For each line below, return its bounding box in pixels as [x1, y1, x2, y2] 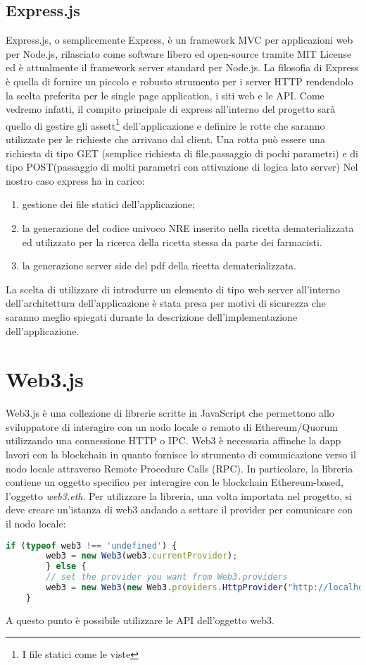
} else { [46, 561, 87, 572]
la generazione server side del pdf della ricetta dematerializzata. [22, 258, 297, 273]
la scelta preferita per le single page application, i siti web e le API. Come [6, 87, 324, 102]
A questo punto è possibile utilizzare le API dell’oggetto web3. [6, 612, 274, 627]
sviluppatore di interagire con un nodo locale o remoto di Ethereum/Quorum [6, 419, 338, 434]
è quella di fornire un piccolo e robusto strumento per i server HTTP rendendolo [6, 73, 353, 88]
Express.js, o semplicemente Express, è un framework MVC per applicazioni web [6, 32, 353, 47]
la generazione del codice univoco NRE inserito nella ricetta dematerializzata [22, 220, 354, 235]
